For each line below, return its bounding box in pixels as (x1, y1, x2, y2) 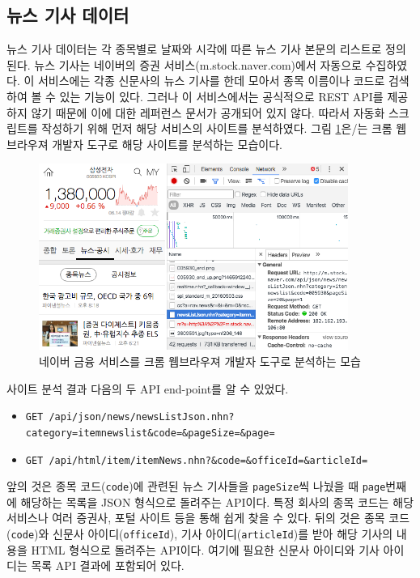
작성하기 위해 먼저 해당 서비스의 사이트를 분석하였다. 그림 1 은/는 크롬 (41, 120, 392, 137)
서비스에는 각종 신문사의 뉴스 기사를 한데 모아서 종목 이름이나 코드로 (37, 72, 385, 89)
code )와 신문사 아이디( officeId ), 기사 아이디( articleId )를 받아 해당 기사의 (11, 525, 393, 542)
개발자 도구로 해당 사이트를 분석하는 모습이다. (52, 135, 282, 152)
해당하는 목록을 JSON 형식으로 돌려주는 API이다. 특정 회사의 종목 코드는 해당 (20, 493, 414, 510)
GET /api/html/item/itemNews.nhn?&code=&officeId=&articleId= (25, 454, 368, 466)
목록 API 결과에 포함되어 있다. (31, 557, 185, 574)
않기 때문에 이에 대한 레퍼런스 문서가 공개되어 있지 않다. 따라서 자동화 (31, 104, 385, 121)
